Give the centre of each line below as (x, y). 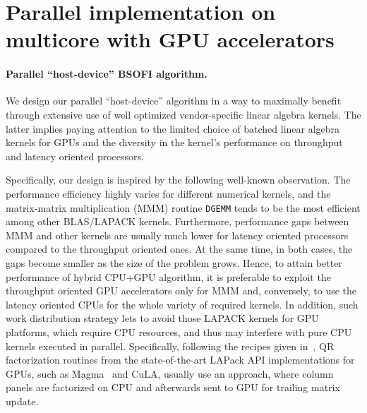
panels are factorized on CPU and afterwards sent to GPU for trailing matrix (173, 387)
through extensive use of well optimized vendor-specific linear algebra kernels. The (183, 114)
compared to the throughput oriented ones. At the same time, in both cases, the (179, 249)
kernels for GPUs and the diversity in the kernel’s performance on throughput (174, 142)
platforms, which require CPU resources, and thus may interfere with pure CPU (179, 331)
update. (22, 401)
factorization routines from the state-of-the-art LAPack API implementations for (180, 360)
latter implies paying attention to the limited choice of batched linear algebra (173, 128)
